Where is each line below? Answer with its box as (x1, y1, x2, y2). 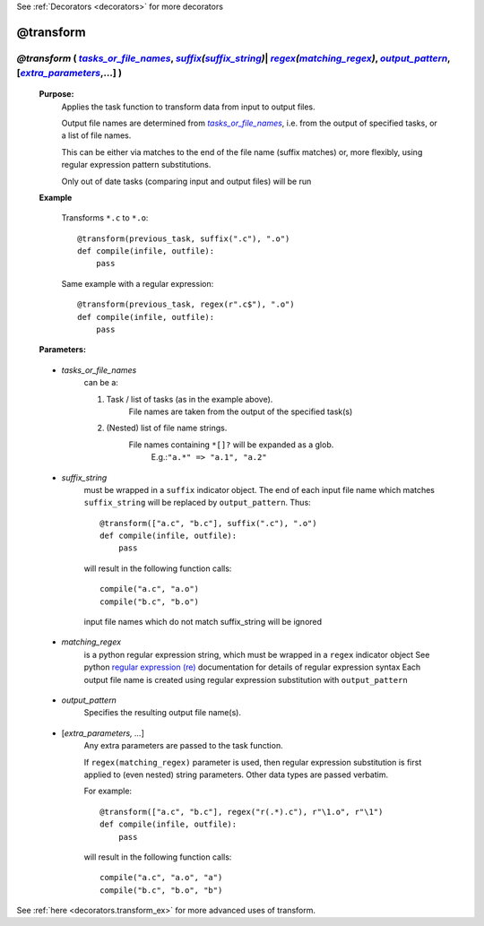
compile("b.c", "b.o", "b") (99, 885, 223, 896)
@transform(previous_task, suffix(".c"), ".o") (77, 233, 290, 244)
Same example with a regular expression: (61, 278, 214, 289)
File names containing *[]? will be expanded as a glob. (128, 439, 334, 450)
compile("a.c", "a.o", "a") (99, 872, 223, 883)
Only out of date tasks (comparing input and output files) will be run (61, 176, 312, 186)
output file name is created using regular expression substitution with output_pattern (83, 674, 408, 685)
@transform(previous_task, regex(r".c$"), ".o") (77, 299, 295, 309)
